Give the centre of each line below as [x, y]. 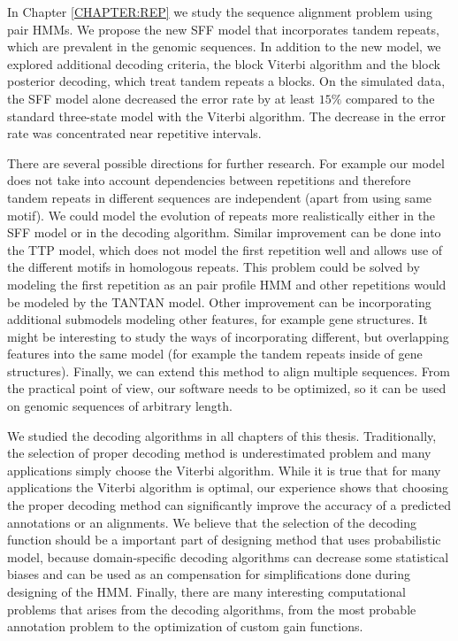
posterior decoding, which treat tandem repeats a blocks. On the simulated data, [226, 81]
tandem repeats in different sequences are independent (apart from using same [220, 197]
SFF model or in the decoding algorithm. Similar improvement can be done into [224, 232]
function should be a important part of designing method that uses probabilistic [224, 540]
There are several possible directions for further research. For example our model [226, 162]
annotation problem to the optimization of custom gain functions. [185, 626]
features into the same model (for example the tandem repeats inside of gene [215, 354]
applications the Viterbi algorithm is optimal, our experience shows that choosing [228, 487]
